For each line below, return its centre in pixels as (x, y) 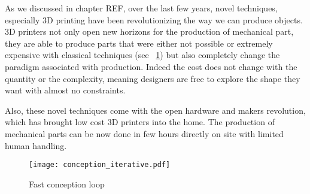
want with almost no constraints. (65, 90)
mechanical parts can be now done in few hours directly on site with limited (144, 133)
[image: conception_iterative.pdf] (100, 165)
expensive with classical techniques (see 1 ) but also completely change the (142, 55)
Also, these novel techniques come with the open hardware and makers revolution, (155, 110)
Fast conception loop (67, 184)
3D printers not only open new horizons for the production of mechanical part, (149, 31)
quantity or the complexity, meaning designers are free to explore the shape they (153, 78)
